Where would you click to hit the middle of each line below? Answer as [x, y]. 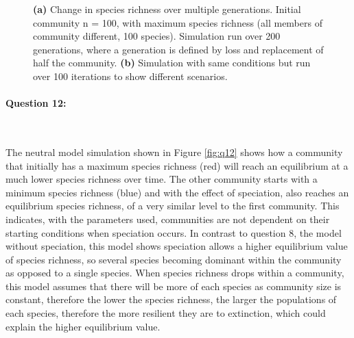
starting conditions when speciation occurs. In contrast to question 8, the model [174, 232]
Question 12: [36, 103]
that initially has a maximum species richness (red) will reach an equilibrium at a [177, 165]
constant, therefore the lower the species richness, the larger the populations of [171, 299]
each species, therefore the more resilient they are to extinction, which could [166, 313]
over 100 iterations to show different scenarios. [130, 76]
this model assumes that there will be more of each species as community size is [174, 286]
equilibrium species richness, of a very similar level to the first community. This [173, 206]
